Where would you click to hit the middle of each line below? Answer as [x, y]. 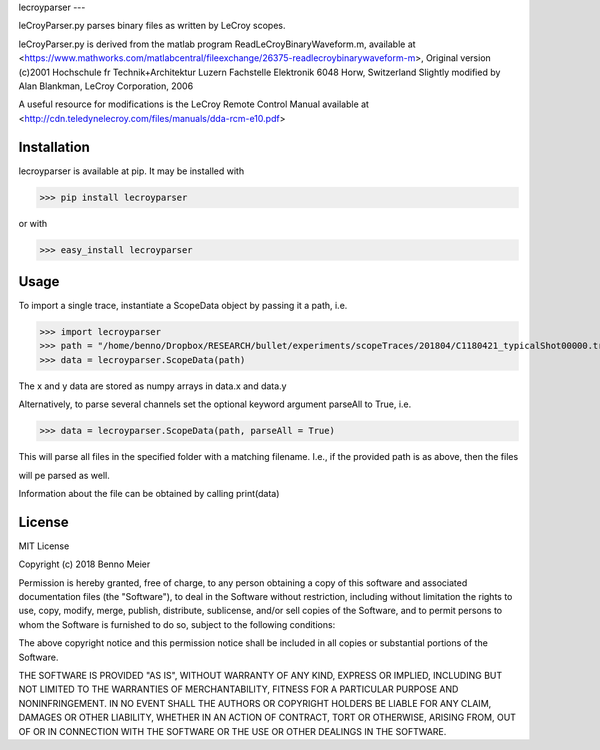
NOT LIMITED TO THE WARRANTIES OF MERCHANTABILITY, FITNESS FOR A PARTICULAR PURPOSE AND [238, 689]
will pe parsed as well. [64, 475]
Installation [54, 146]
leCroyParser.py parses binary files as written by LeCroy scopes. [152, 26]
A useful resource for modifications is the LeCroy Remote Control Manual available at [194, 104]
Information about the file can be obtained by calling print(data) [149, 493]
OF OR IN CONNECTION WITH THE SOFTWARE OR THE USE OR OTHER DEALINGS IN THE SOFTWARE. [232, 731]
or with [33, 223]
